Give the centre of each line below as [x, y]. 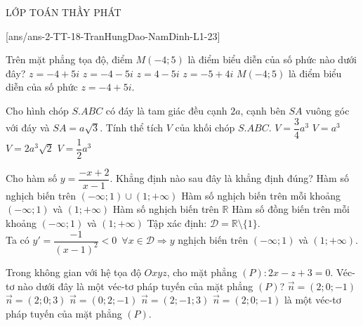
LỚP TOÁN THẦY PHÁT [64, 12]
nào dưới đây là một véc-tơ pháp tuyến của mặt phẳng [136, 286]
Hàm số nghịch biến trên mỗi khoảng [261, 195]
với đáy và [28, 128]
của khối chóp [205, 128]
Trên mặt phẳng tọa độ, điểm [69, 59]
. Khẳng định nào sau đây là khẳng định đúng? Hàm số [229, 178]
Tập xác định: [177, 222]
